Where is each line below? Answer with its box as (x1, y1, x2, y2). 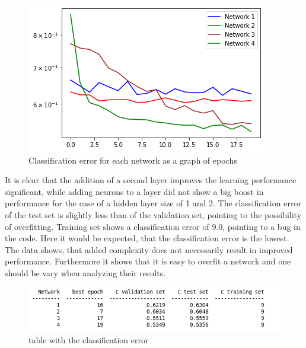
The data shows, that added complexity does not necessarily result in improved (5, 243, 293, 256)
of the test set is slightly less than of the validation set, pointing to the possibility (5, 208, 302, 221)
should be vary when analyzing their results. (5, 266, 166, 279)
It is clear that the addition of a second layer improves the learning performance (5, 174, 297, 186)
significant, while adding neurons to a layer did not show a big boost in (5, 185, 264, 197)
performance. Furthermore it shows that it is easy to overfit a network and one (5, 255, 291, 267)
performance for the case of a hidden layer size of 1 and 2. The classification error (5, 197, 301, 209)
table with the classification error (28, 334, 149, 346)
